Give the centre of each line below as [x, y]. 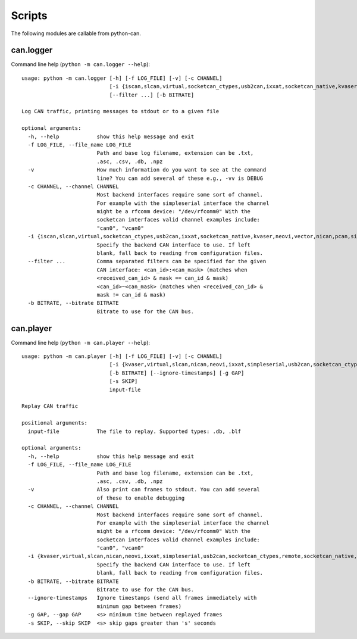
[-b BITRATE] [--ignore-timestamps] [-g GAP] [177, 373]
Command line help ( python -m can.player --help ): [81, 342]
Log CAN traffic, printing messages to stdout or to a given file [120, 111]
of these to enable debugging [141, 498]
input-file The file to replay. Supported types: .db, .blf [134, 431]
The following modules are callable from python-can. [76, 33]
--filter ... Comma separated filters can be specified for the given [147, 261]
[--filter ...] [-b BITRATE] [152, 95]
